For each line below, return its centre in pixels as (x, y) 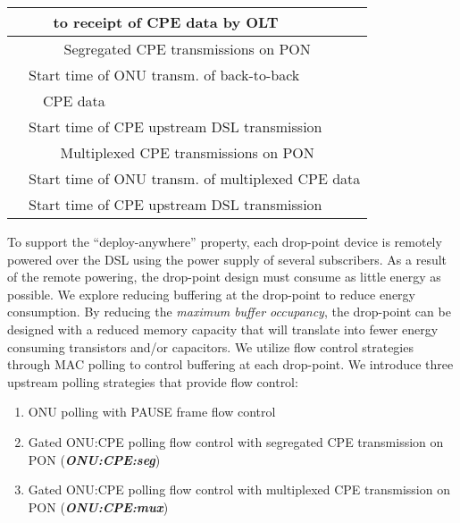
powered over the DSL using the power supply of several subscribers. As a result (227, 259)
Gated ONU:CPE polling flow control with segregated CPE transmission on (236, 441)
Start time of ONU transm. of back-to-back (164, 75)
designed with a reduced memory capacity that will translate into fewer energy (223, 329)
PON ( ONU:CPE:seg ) (94, 459)
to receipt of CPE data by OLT (166, 22)
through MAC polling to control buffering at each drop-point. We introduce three (230, 364)
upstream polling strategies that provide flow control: (153, 381)
